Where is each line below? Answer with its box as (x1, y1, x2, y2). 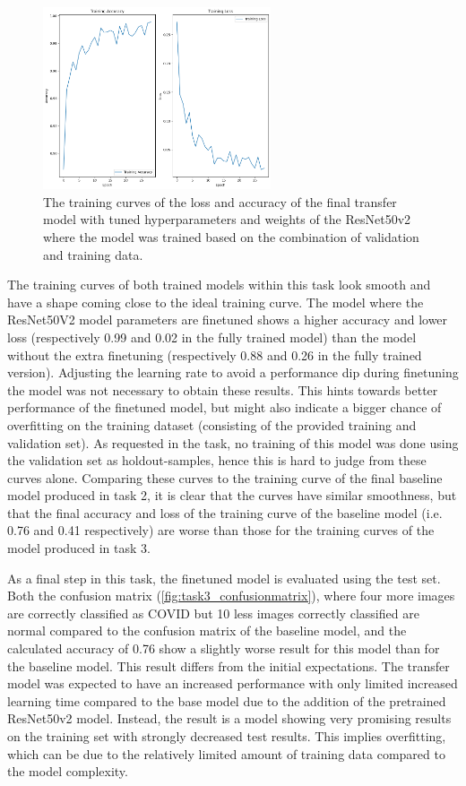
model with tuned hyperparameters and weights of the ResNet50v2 (43, 210, 411, 229)
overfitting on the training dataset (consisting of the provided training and (7, 415, 417, 434)
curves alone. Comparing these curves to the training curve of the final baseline (7, 468, 443, 487)
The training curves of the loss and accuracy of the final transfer (43, 192, 397, 211)
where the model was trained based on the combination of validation (43, 227, 419, 246)
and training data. (43, 245, 143, 263)
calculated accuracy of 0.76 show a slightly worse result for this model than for (7, 639, 440, 658)
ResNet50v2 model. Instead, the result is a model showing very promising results (7, 709, 452, 728)
